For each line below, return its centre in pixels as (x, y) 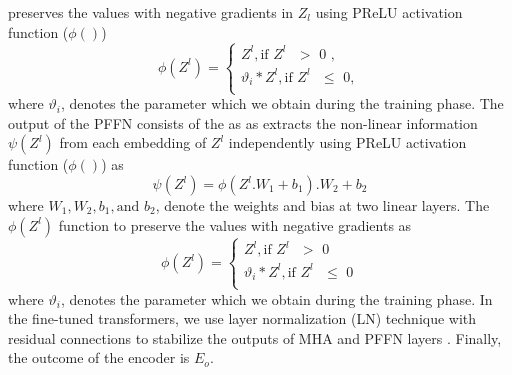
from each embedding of (133, 142)
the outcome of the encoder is (99, 357)
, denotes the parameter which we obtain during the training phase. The (282, 103)
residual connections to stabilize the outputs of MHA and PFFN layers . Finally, (255, 337)
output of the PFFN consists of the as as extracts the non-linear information (243, 122)
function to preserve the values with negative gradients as (235, 224)
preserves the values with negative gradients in (151, 12)
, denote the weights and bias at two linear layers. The (322, 205)
